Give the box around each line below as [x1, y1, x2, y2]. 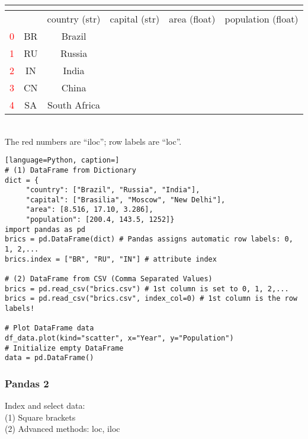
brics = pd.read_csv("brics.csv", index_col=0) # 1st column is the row [5, 294, 297, 303]
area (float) [169, 12, 216, 26]
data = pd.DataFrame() [5, 354, 94, 362]
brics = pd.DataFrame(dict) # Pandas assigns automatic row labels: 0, [5, 235, 293, 244]
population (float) [224, 12, 299, 26]
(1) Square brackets [5, 411, 76, 423]
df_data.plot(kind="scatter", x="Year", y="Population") [5, 334, 234, 342]
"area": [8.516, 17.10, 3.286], [25, 205, 153, 214]
